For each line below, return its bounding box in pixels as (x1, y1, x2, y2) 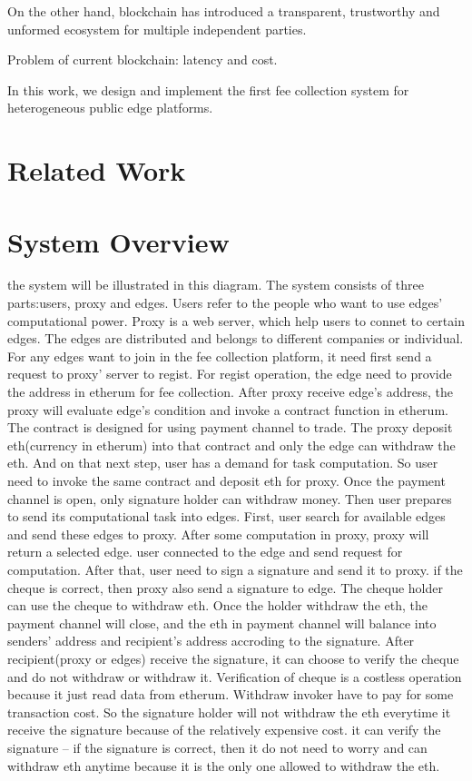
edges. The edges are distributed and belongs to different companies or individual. (7, 329, 464, 348)
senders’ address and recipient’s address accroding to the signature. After (7, 631, 415, 650)
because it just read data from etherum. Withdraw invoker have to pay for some (7, 685, 454, 704)
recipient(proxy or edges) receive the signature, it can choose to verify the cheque (7, 648, 459, 667)
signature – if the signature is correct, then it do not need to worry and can (7, 737, 428, 756)
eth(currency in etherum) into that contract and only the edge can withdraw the (7, 435, 456, 454)
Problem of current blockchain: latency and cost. (7, 50, 278, 69)
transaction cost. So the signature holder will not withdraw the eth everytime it (7, 702, 451, 721)
